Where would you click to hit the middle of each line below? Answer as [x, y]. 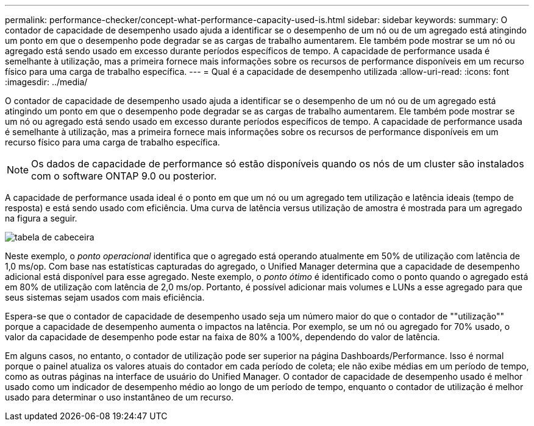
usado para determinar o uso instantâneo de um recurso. [119, 397]
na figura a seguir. [41, 218]
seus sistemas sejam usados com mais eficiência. [105, 297]
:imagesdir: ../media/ [46, 82]
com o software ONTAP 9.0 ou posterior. [124, 176]
